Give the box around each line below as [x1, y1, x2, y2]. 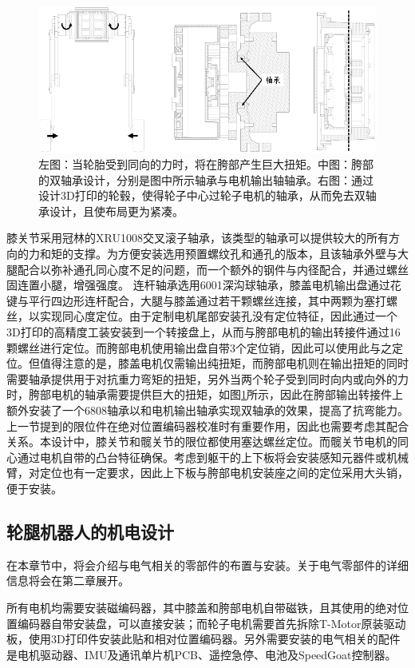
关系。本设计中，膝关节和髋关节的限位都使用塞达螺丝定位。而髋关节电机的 [6, 433, 397, 450]
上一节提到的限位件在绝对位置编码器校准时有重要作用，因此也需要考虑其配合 [6, 417, 409, 434]
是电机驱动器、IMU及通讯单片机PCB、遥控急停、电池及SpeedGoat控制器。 [6, 646, 397, 662]
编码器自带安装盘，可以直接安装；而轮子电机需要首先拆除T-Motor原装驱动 [17, 614, 406, 631]
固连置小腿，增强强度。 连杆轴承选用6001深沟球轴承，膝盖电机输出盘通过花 [6, 276, 401, 293]
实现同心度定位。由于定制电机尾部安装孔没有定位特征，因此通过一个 [39, 308, 397, 324]
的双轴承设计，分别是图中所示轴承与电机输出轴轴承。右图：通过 [38, 171, 373, 188]
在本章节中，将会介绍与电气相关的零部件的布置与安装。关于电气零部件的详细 [6, 556, 409, 573]
